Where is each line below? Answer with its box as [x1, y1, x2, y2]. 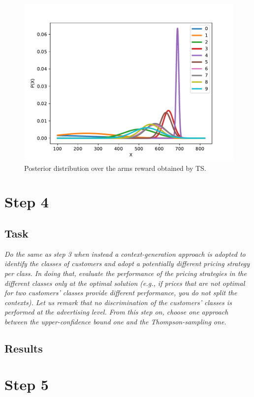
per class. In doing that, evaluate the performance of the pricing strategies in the [4, 268, 247, 278]
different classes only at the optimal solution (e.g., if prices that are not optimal [4, 278, 245, 288]
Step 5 [4, 374, 49, 395]
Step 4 [4, 192, 49, 212]
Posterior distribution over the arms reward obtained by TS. [24, 162, 206, 173]
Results [4, 340, 43, 356]
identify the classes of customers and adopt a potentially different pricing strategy [4, 258, 250, 269]
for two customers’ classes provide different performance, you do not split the [4, 287, 237, 298]
